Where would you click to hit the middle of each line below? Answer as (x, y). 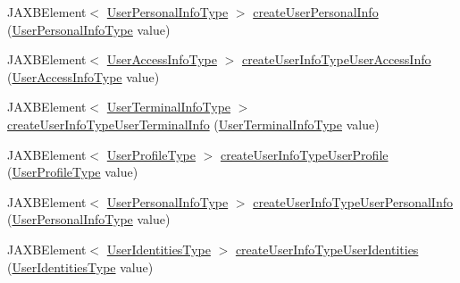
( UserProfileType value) (73, 172)
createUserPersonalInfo (316, 12)
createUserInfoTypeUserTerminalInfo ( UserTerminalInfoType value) (193, 124)
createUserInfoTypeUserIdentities (327, 249)
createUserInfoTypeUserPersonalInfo (353, 201)
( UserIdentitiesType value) (80, 266)
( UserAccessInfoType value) (84, 76)
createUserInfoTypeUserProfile (304, 154)
